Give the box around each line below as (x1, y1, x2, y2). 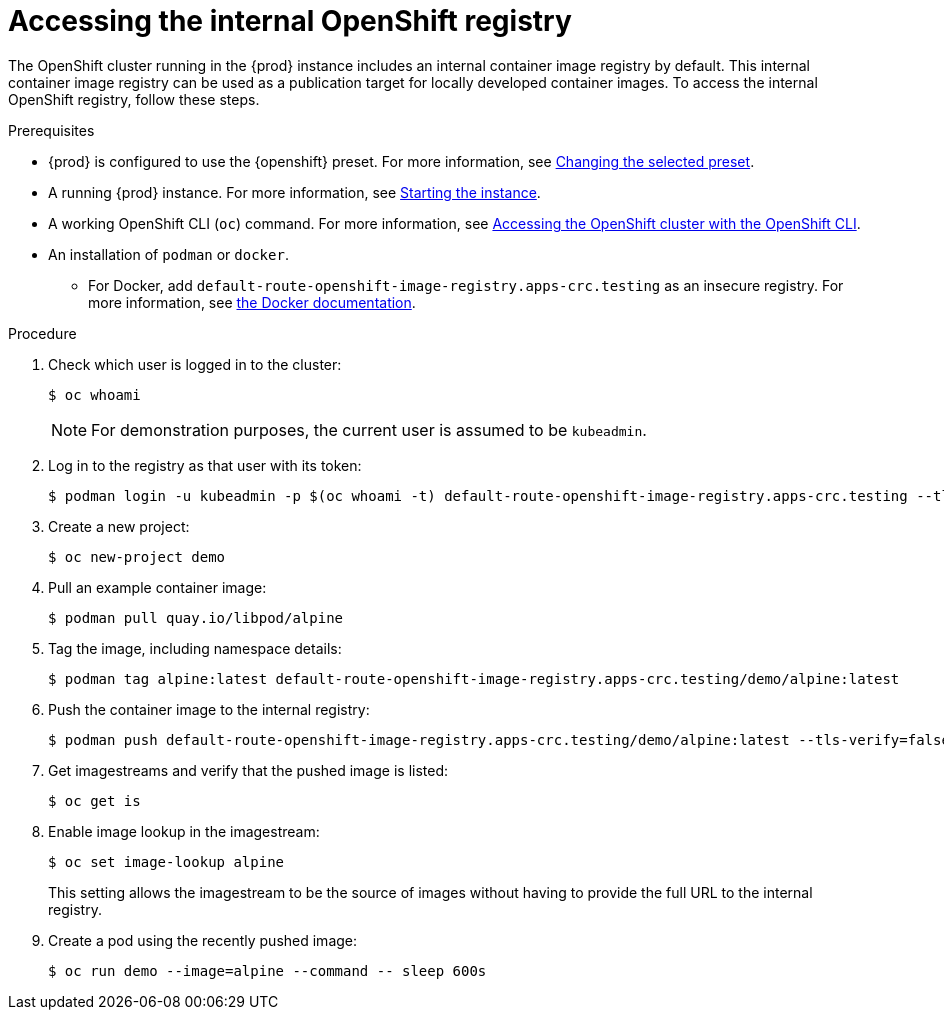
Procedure (8, 324, 77, 342)
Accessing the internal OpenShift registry (8, 4, 572, 38)
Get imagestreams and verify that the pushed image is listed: (48, 761, 449, 779)
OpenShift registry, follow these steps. (8, 90, 260, 108)
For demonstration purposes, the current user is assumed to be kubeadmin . (91, 419, 647, 440)
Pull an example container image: (48, 578, 267, 596)
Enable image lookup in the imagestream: (48, 822, 320, 840)
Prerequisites (8, 121, 95, 139)
